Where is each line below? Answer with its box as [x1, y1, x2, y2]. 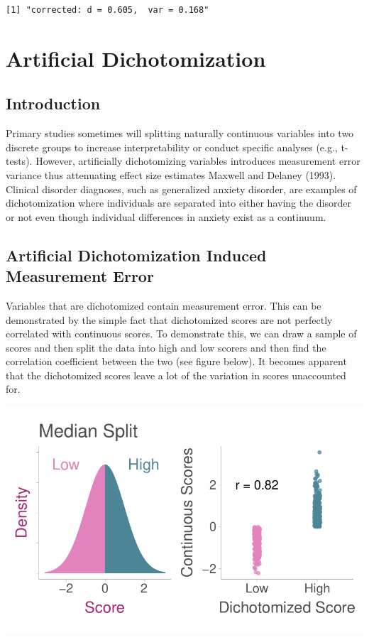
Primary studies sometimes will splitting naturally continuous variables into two [6, 126, 354, 141]
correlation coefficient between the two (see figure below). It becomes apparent [6, 354, 347, 369]
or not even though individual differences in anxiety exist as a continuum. [6, 209, 326, 224]
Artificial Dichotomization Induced [6, 244, 267, 266]
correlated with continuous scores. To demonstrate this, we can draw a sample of [6, 326, 357, 341]
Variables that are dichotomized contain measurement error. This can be [6, 298, 321, 313]
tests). [6, 153, 33, 168]
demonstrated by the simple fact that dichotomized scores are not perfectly [6, 312, 333, 327]
